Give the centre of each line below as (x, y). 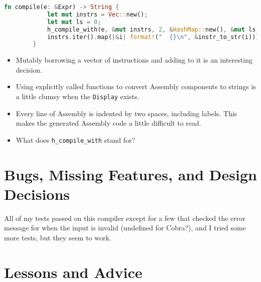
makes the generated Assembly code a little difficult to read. (108, 123)
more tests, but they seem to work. (58, 238)
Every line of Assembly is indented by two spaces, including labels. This (126, 113)
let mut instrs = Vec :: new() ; (97, 14)
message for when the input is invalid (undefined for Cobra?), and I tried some (125, 228)
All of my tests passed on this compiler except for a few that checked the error (125, 218)
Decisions (37, 194)
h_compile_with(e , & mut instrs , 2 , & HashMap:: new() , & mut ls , (153, 29)
